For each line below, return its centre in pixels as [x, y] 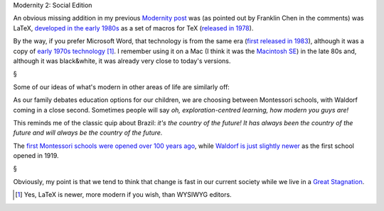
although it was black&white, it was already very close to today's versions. [122, 61]
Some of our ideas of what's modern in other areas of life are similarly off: [122, 87]
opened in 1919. [36, 156]
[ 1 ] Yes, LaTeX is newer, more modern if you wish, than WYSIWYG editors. [123, 195]
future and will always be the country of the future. [88, 133]
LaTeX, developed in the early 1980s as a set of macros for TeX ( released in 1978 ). [133, 28]
